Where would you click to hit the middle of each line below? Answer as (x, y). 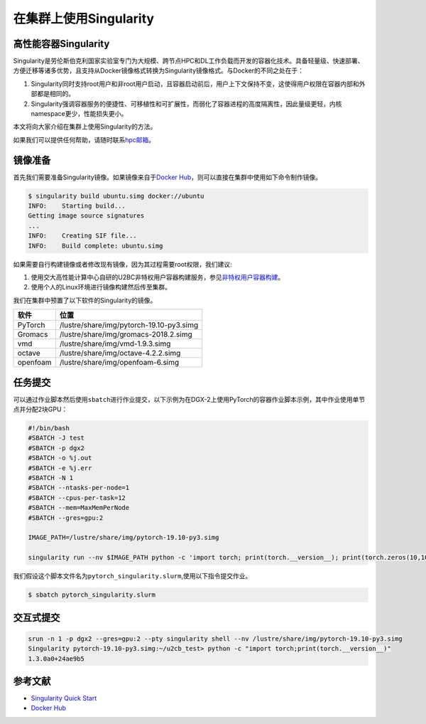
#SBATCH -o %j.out (60, 458)
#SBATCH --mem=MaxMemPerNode (79, 508)
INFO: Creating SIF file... (83, 236)
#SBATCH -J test (56, 438)
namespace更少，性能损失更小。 (79, 114)
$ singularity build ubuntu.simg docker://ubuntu (116, 196)
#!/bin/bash (49, 428)
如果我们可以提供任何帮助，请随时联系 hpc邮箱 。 (84, 139)
